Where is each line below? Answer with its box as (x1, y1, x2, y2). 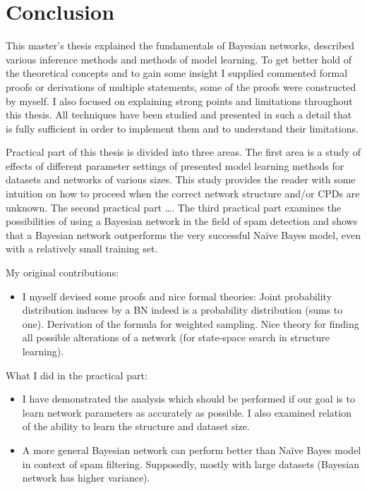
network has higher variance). (22, 470, 150, 485)
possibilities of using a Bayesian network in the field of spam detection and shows (6, 214, 358, 228)
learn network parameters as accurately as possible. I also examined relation (22, 405, 351, 419)
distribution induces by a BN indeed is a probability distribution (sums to (22, 302, 343, 317)
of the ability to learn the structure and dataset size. (22, 419, 250, 434)
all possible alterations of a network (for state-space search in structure (22, 330, 330, 345)
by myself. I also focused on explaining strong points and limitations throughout (6, 93, 353, 108)
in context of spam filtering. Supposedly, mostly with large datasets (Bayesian (22, 456, 359, 471)
